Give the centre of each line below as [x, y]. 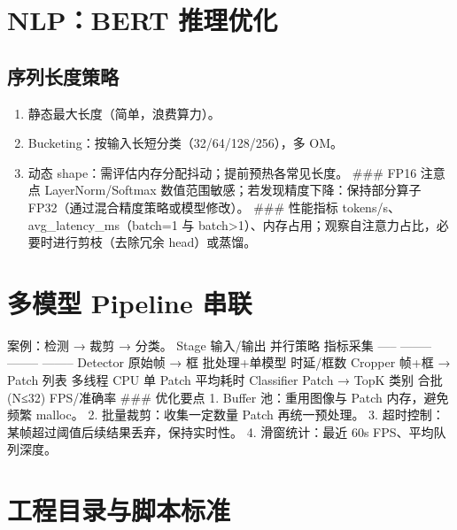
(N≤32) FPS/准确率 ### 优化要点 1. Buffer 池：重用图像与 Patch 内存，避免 [228, 397]
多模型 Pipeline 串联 [130, 302]
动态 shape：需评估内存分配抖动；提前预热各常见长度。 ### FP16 [222, 172]
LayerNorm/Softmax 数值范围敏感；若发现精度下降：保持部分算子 [233, 190]
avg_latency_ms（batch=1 [103, 224]
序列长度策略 [63, 76]
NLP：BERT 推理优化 [143, 20]
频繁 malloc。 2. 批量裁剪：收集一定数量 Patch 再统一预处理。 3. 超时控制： [226, 415]
